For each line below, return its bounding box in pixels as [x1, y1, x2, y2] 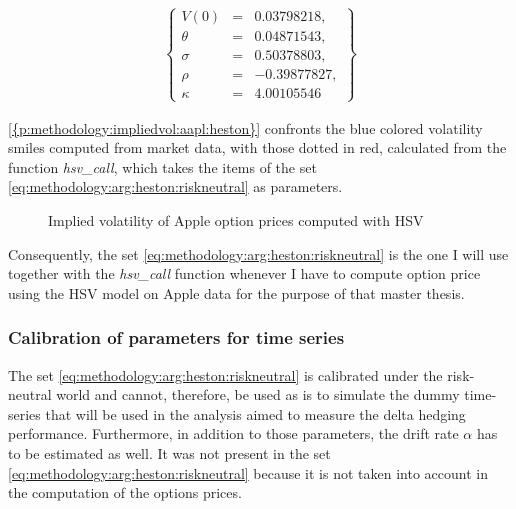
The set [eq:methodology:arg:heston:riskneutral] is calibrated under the [8, 364, 443, 385]
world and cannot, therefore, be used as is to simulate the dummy [56, 384, 460, 405]
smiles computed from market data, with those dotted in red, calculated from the [8, 137, 507, 158]
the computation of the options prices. [8, 482, 242, 503]
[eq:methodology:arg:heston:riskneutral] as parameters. [8, 176, 343, 197]
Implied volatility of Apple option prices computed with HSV [48, 210, 424, 231]
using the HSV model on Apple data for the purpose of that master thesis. [8, 282, 465, 303]
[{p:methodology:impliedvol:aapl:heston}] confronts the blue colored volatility [8, 117, 483, 138]
